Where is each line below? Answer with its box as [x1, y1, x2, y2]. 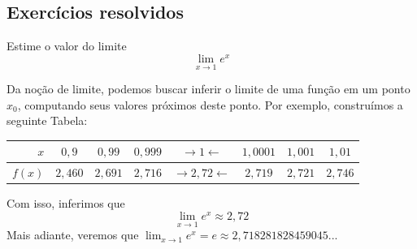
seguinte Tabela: [7, 112, 88, 129]
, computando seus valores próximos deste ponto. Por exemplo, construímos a [17, 96, 403, 113]
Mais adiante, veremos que [7, 226, 139, 243]
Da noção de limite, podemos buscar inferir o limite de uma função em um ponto [7, 80, 410, 97]
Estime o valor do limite [7, 37, 127, 54]
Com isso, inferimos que [7, 195, 125, 212]
